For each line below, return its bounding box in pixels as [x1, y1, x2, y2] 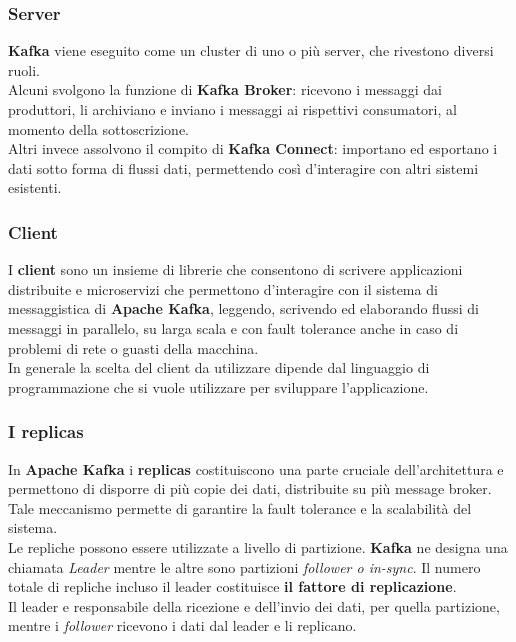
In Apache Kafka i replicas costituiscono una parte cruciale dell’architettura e [8, 458, 504, 479]
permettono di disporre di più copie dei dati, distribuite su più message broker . [8, 478, 492, 499]
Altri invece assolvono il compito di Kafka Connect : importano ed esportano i [8, 138, 498, 159]
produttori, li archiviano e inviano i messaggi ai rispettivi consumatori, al [8, 99, 457, 119]
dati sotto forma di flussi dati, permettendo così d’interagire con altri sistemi [8, 157, 479, 178]
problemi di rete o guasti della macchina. [8, 337, 259, 358]
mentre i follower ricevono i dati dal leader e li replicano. [8, 615, 357, 636]
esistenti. [8, 177, 62, 198]
